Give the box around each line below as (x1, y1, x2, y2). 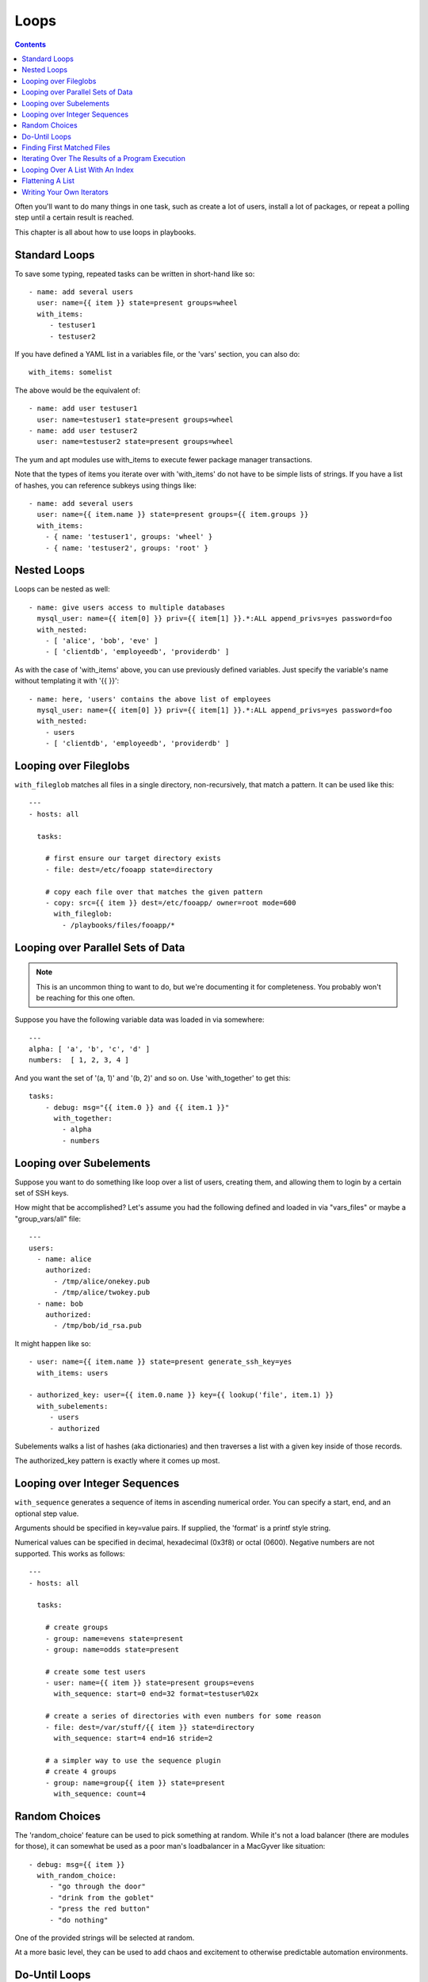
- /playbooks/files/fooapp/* (62, 920, 176, 929)
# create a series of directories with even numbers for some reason (44, 1712, 322, 1720)
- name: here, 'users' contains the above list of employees (29, 694, 271, 703)
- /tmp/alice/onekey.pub (53, 1276, 151, 1286)
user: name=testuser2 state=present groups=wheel (36, 437, 234, 446)
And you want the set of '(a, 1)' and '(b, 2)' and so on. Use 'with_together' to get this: (14, 1073, 291, 1082)
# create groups (44, 1623, 109, 1632)
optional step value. (14, 1509, 79, 1518)
